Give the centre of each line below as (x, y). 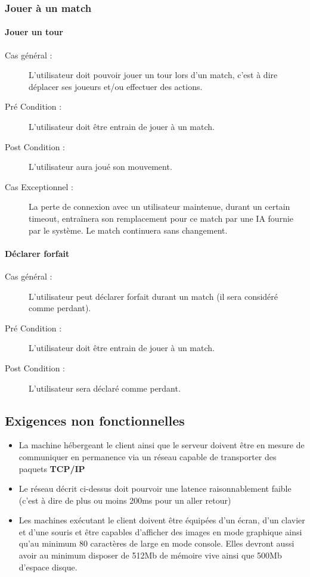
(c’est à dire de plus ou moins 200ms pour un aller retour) (125, 500)
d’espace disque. (48, 567)
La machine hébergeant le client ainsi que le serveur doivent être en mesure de (162, 445)
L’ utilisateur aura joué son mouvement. (100, 167)
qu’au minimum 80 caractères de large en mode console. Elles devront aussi (156, 543)
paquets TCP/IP (52, 468)
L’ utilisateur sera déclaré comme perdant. (105, 388)
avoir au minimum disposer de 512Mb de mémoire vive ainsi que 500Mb (150, 555)
